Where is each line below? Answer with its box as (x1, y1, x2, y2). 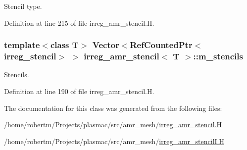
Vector (92, 39, 119, 51)
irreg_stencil (4, 50, 56, 62)
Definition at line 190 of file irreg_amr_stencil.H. (4, 86, 154, 96)
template (4, 39, 40, 51)
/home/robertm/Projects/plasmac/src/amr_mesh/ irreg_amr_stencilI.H (4, 136, 225, 146)
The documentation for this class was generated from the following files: (4, 102, 222, 113)
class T (50, 39, 79, 51)
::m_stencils (193, 50, 243, 62)
